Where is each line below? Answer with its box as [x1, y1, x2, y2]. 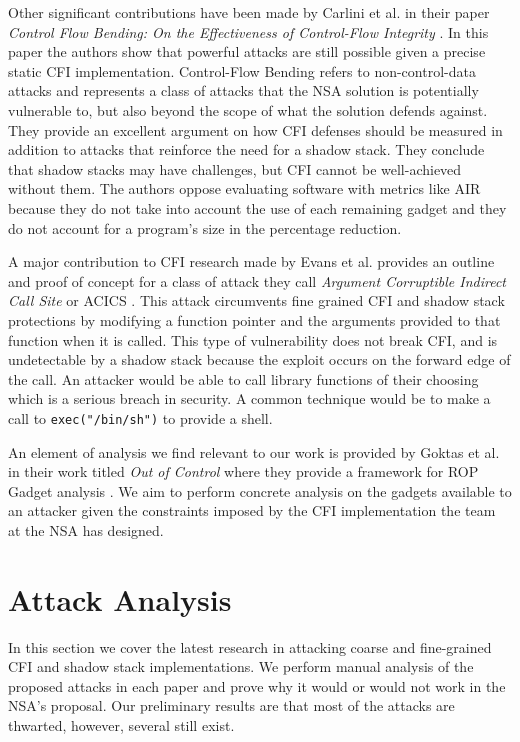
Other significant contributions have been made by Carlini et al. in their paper [8, 2, 490, 22]
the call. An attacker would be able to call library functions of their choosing [8, 368, 479, 389]
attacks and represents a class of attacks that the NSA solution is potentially [8, 80, 479, 101]
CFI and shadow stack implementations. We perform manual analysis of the [8, 656, 474, 677]
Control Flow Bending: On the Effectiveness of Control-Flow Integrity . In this [8, 21, 489, 42]
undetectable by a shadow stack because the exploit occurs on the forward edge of [8, 349, 511, 370]
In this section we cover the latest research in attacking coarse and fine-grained [8, 636, 492, 657]
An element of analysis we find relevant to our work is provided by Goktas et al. [8, 441, 500, 462]
